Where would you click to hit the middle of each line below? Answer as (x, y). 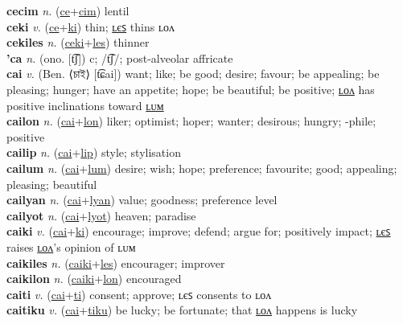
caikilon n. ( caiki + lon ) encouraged (94, 279)
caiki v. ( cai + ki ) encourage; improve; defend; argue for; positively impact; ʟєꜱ (199, 231)
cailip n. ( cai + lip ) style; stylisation (94, 152)
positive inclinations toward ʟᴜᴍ (85, 105)
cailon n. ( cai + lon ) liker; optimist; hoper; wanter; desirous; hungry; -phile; (191, 121)
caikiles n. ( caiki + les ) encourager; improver (116, 262)
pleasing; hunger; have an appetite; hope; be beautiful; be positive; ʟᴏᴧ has (191, 89)
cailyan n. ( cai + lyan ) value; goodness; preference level (142, 200)
